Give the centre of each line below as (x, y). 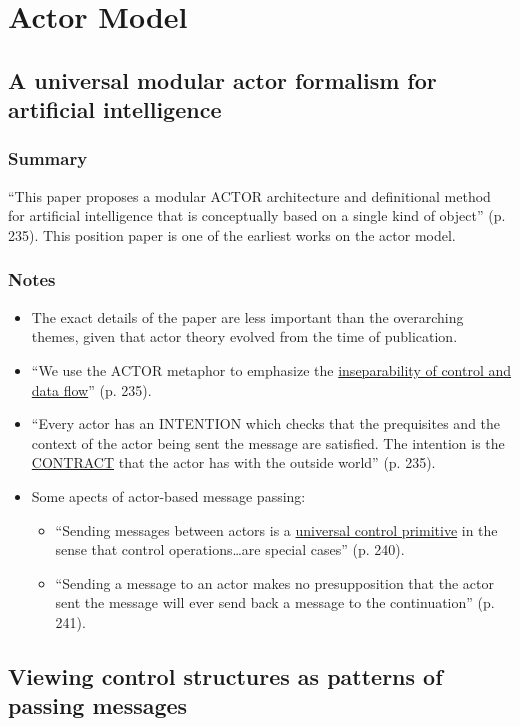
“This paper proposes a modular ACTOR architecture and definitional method (249, 195)
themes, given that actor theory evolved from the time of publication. (244, 336)
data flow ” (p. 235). (91, 389)
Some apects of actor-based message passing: (168, 495)
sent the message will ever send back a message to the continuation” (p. (275, 602)
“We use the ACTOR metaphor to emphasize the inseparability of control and (271, 369)
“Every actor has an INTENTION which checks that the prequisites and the (266, 423)
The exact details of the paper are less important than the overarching (247, 316)
